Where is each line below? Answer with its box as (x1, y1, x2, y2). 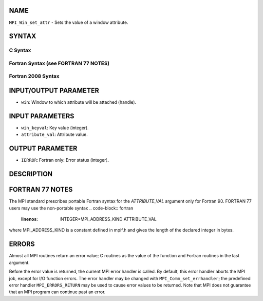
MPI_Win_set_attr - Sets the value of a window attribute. (9, 19, 129, 25)
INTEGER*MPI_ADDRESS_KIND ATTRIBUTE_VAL (59, 216, 157, 222)
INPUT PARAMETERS (9, 112, 75, 120)
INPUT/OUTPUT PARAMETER (9, 87, 99, 95)
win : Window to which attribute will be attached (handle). (21, 99, 136, 105)
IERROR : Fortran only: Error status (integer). (21, 157, 109, 163)
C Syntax (9, 47, 31, 54)
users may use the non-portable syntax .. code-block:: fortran (9, 205, 133, 211)
